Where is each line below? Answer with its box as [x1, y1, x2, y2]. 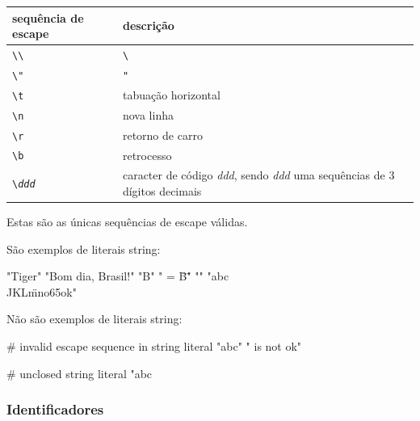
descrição [122, 17, 174, 34]
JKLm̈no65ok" [6, 283, 77, 300]
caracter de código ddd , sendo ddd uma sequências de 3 [122, 166, 395, 183]
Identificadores [6, 399, 104, 419]
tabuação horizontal [122, 86, 220, 103]
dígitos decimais [122, 182, 202, 199]
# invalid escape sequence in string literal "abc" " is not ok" [6, 338, 302, 355]
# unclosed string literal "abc [6, 364, 153, 381]
